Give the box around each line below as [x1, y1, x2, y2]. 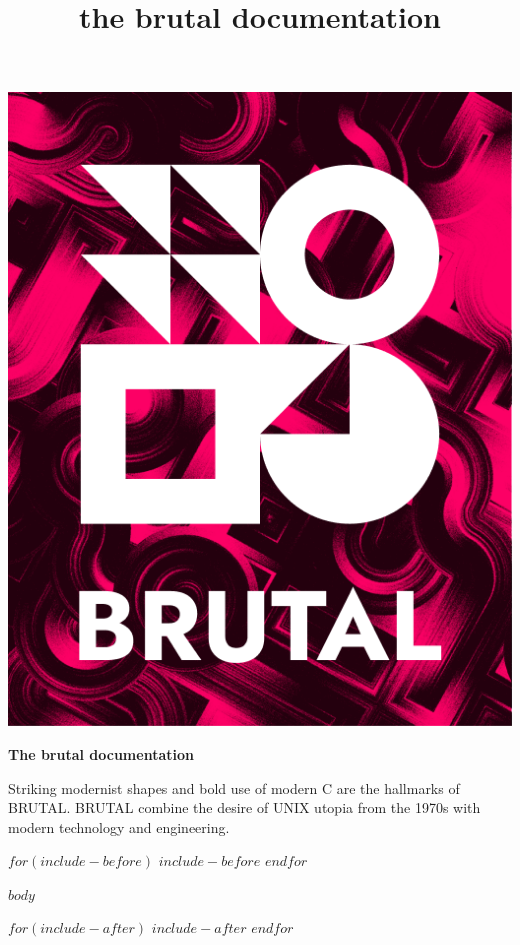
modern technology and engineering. [8, 816, 230, 837]
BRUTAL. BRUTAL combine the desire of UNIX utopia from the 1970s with [8, 797, 481, 818]
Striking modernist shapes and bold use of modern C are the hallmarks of [8, 777, 460, 798]
